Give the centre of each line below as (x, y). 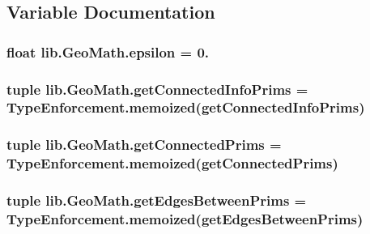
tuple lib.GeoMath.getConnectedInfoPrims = (157, 89)
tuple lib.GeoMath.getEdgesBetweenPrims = (157, 200)
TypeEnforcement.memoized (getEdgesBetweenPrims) (185, 219)
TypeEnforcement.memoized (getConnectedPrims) (172, 163)
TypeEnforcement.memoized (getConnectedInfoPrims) (186, 107)
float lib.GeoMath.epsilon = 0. (108, 51)
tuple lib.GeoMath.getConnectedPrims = (144, 145)
